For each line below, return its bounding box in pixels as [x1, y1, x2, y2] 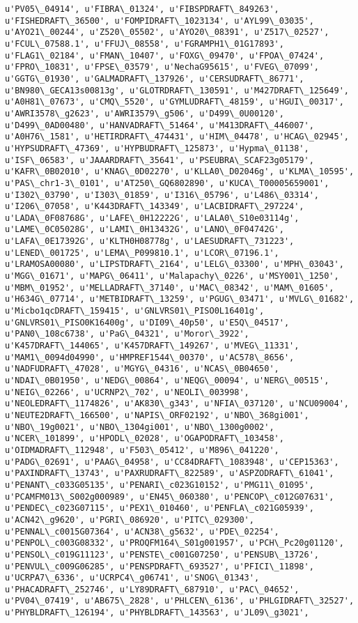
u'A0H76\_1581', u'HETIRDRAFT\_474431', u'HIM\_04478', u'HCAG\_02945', [5, 132, 349, 142]
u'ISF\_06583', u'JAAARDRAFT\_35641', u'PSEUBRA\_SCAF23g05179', [5, 155, 314, 165]
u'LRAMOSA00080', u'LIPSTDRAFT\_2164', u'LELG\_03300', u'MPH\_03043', [5, 259, 344, 270]
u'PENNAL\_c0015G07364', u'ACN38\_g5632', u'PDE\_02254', [5, 526, 279, 537]
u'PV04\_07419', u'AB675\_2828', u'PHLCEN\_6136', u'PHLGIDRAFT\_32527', [5, 596, 355, 606]
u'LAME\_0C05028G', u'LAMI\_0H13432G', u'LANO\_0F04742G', [5, 224, 284, 235]
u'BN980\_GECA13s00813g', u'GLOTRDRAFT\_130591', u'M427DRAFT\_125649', [5, 85, 349, 95]
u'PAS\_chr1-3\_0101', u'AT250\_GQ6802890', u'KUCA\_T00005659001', [5, 178, 329, 188]
